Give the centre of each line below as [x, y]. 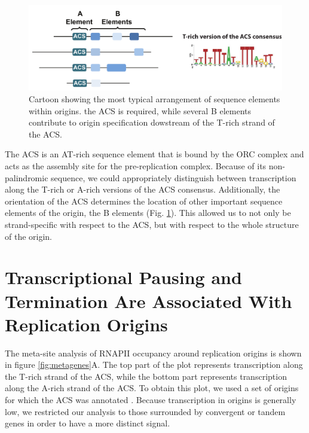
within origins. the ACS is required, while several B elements [140, 110]
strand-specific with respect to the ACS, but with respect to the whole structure [152, 224]
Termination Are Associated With [149, 301]
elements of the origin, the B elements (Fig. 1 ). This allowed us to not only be [148, 213]
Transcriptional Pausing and [123, 277]
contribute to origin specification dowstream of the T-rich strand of [152, 122]
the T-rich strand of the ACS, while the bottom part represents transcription [146, 376]
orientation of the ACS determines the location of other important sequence [144, 201]
